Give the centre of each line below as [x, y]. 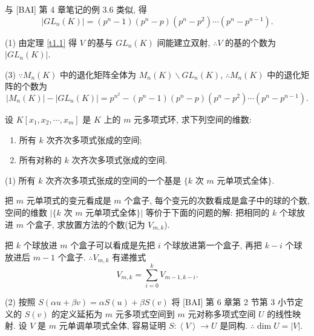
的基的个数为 [251, 42]
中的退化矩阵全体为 [98, 74]
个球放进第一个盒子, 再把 [213, 244]
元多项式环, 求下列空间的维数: [193, 119]
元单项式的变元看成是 [69, 200]
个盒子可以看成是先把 [113, 244]
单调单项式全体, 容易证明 [117, 325]
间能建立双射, [184, 42]
